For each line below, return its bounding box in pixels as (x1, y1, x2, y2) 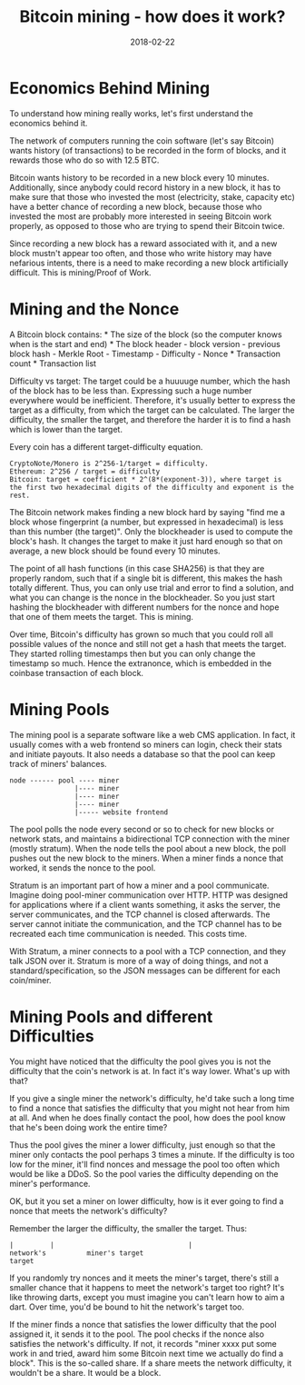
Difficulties (9, 1025, 94, 1046)
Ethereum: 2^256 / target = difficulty (9, 466, 161, 476)
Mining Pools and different (9, 1006, 213, 1027)
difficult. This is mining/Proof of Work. (9, 266, 152, 278)
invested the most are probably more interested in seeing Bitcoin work (9, 211, 272, 222)
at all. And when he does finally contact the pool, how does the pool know (9, 1111, 286, 1123)
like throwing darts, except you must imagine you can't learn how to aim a (9, 1291, 285, 1302)
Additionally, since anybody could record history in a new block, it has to (9, 182, 281, 193)
